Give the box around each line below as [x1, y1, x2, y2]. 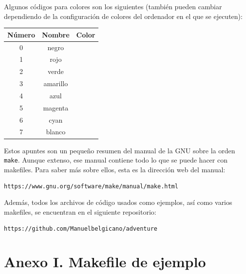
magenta [43, 102, 69, 112]
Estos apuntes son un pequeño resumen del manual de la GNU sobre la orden [4, 145, 235, 155]
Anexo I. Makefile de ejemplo [4, 252, 206, 272]
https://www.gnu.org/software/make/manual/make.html [4, 183, 178, 190]
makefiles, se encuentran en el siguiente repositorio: [4, 206, 156, 217]
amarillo [43, 78, 68, 89]
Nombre [42, 29, 70, 39]
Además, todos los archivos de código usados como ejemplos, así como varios [4, 197, 232, 207]
